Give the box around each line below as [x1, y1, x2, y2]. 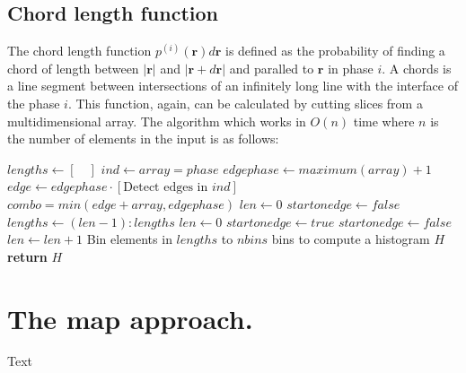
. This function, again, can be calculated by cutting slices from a [67, 93, 423, 112]
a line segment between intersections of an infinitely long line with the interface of [7, 76, 458, 95]
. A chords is [382, 58, 452, 77]
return [7, 247, 48, 265]
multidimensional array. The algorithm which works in [7, 111, 306, 130]
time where [353, 111, 415, 130]
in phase [328, 58, 374, 77]
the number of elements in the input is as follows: [7, 129, 279, 148]
